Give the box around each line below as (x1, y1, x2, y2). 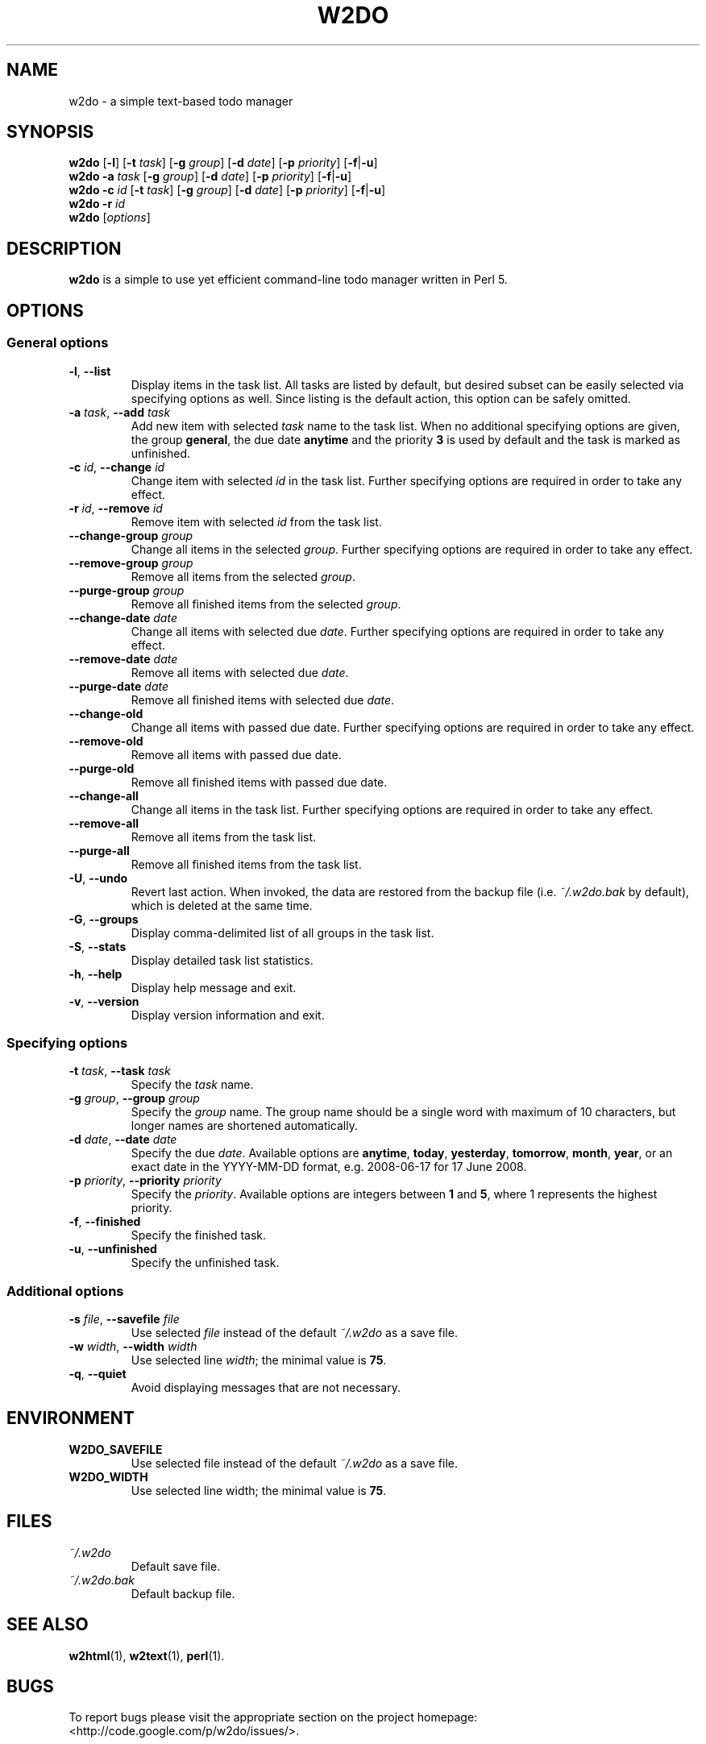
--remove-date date (69, 651, 178, 666)
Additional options (6, 1282, 124, 1299)
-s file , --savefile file (69, 1312, 180, 1326)
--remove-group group (69, 555, 193, 570)
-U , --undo (69, 870, 128, 885)
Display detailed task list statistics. (131, 953, 314, 967)
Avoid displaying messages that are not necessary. (131, 1381, 401, 1394)
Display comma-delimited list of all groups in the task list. (131, 925, 434, 940)
